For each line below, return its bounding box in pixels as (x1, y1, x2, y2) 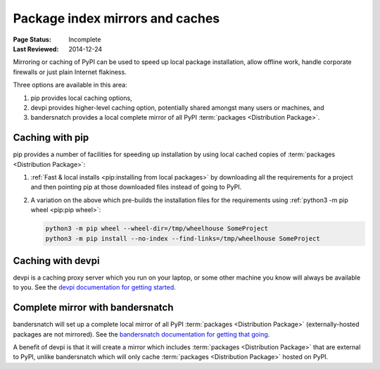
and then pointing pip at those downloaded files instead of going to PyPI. (30, 183, 242, 192)
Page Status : (13, 35, 52, 44)
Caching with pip (13, 132, 89, 144)
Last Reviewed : (13, 44, 59, 53)
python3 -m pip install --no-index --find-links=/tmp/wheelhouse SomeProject (45, 234, 320, 242)
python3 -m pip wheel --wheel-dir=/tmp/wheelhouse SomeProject (45, 225, 269, 232)
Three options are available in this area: (13, 81, 127, 89)
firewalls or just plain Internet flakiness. (13, 68, 127, 76)
